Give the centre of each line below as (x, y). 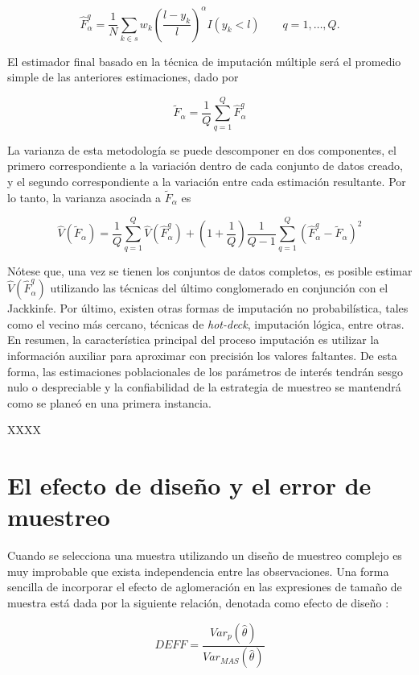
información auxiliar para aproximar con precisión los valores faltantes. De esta (202, 355)
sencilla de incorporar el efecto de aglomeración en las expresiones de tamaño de (205, 587)
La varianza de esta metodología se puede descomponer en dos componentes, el (202, 149)
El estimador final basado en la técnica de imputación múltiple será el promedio (204, 61)
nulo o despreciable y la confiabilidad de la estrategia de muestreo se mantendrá (204, 387)
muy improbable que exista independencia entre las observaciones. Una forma (198, 571)
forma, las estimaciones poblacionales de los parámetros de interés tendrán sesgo (205, 371)
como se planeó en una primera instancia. (109, 402)
